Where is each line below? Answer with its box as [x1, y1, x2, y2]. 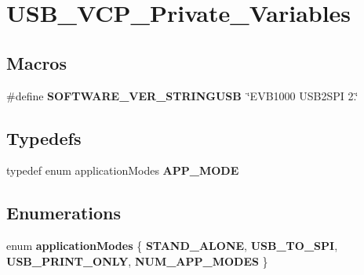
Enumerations [6, 201, 122, 225]
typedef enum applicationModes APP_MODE [6, 162, 239, 179]
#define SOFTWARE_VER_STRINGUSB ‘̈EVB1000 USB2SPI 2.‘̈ [6, 87, 359, 103]
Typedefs [6, 125, 82, 150]
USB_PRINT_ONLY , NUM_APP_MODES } [6, 252, 268, 269]
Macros [6, 50, 67, 74]
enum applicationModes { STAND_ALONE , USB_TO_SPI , [6, 237, 338, 254]
